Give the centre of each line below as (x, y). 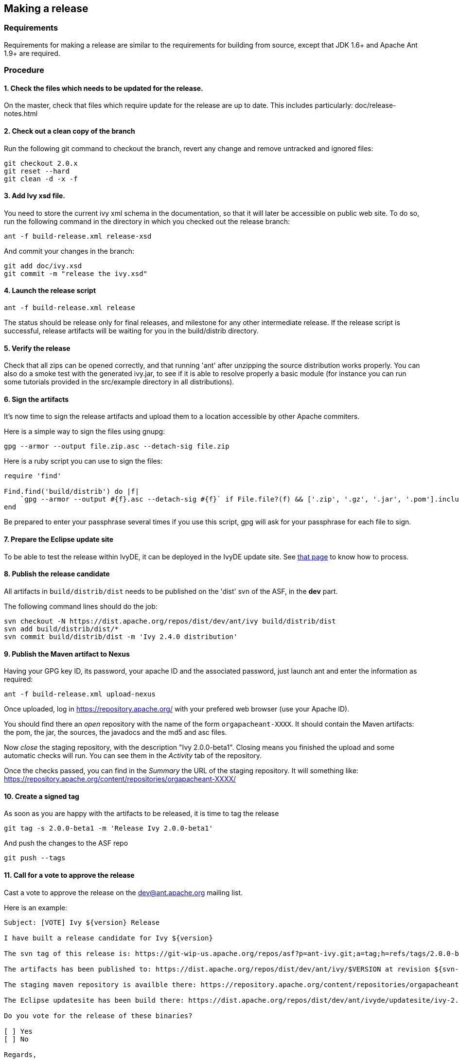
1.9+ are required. (32, 53)
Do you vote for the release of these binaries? (98, 1016)
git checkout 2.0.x (41, 163)
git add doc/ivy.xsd (43, 266)
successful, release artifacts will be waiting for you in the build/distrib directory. (131, 331)
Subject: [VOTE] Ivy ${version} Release (82, 922)
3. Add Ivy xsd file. (35, 196)
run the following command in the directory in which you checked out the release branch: (147, 221)
